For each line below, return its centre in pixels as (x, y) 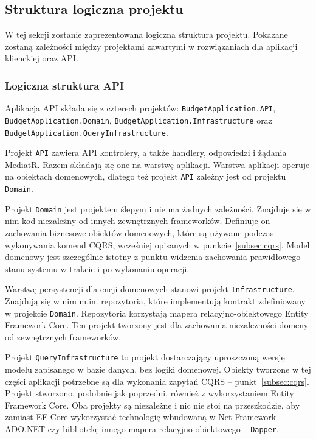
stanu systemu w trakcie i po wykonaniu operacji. (97, 268)
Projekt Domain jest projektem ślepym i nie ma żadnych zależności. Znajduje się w (158, 209)
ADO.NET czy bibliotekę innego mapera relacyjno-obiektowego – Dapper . (142, 429)
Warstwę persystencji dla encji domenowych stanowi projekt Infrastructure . (150, 289)
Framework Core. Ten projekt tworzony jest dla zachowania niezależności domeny (157, 325)
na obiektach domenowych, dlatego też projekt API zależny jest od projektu (146, 176)
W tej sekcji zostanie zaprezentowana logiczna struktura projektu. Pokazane (146, 34)
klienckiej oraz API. (42, 58)
